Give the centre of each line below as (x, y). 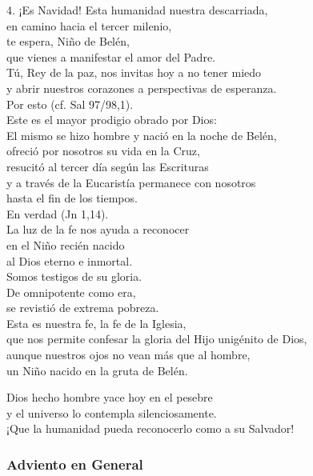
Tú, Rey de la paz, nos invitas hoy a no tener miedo (134, 72)
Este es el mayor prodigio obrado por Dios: (112, 120)
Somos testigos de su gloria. (74, 276)
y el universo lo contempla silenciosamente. (112, 412)
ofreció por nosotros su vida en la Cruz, (103, 151)
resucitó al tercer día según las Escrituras (108, 166)
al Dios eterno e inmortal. (70, 260)
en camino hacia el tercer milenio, (89, 25)
